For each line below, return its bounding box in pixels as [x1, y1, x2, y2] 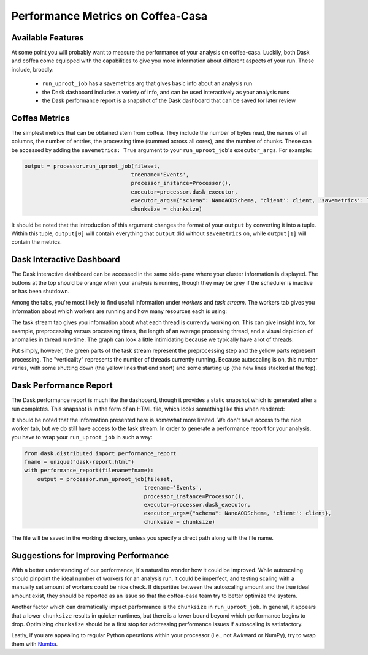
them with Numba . [11, 640, 58, 648]
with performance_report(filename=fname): [24, 467, 154, 474]
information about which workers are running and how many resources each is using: [11, 307, 227, 315]
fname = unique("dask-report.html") [24, 458, 135, 466]
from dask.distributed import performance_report [24, 450, 177, 456]
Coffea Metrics [11, 113, 70, 123]
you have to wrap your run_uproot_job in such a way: [11, 433, 153, 441]
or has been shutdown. [11, 288, 70, 295]
